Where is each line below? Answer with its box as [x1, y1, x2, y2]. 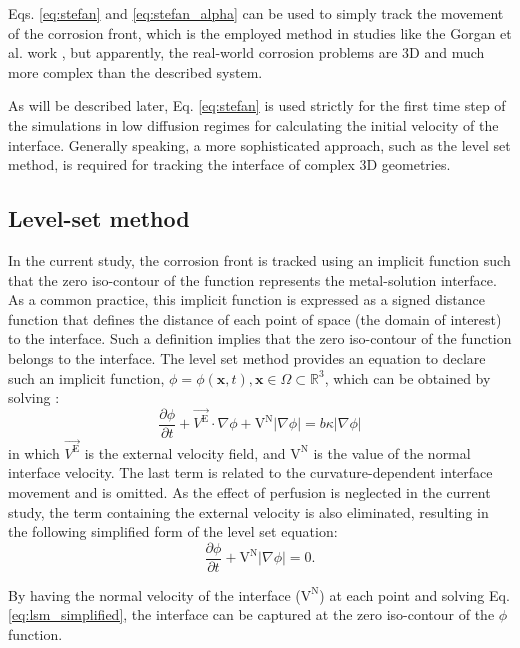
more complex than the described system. [8, 61, 263, 82]
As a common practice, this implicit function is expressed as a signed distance [8, 289, 486, 310]
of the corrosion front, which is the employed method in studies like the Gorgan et [8, 22, 512, 43]
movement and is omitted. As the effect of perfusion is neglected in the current [8, 481, 491, 502]
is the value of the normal [313, 442, 471, 463]
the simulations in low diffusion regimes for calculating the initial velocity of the [8, 114, 499, 135]
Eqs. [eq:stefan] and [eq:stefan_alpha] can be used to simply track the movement [8, 3, 504, 23]
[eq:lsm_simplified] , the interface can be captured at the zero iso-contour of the [8, 604, 495, 625]
